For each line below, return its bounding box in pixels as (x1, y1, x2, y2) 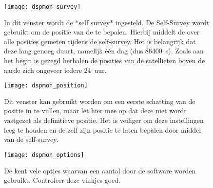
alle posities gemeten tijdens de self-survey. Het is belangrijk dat (4, 36, 196, 46)
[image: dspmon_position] (4, 82, 88, 89)
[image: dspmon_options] (4, 151, 84, 158)
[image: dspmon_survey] (4, 3, 81, 10)
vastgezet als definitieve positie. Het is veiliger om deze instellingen (4, 115, 204, 125)
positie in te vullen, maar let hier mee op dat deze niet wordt (4, 105, 187, 116)
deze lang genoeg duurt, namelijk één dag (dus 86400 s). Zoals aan (4, 46, 204, 56)
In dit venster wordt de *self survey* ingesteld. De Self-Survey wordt (4, 17, 210, 27)
